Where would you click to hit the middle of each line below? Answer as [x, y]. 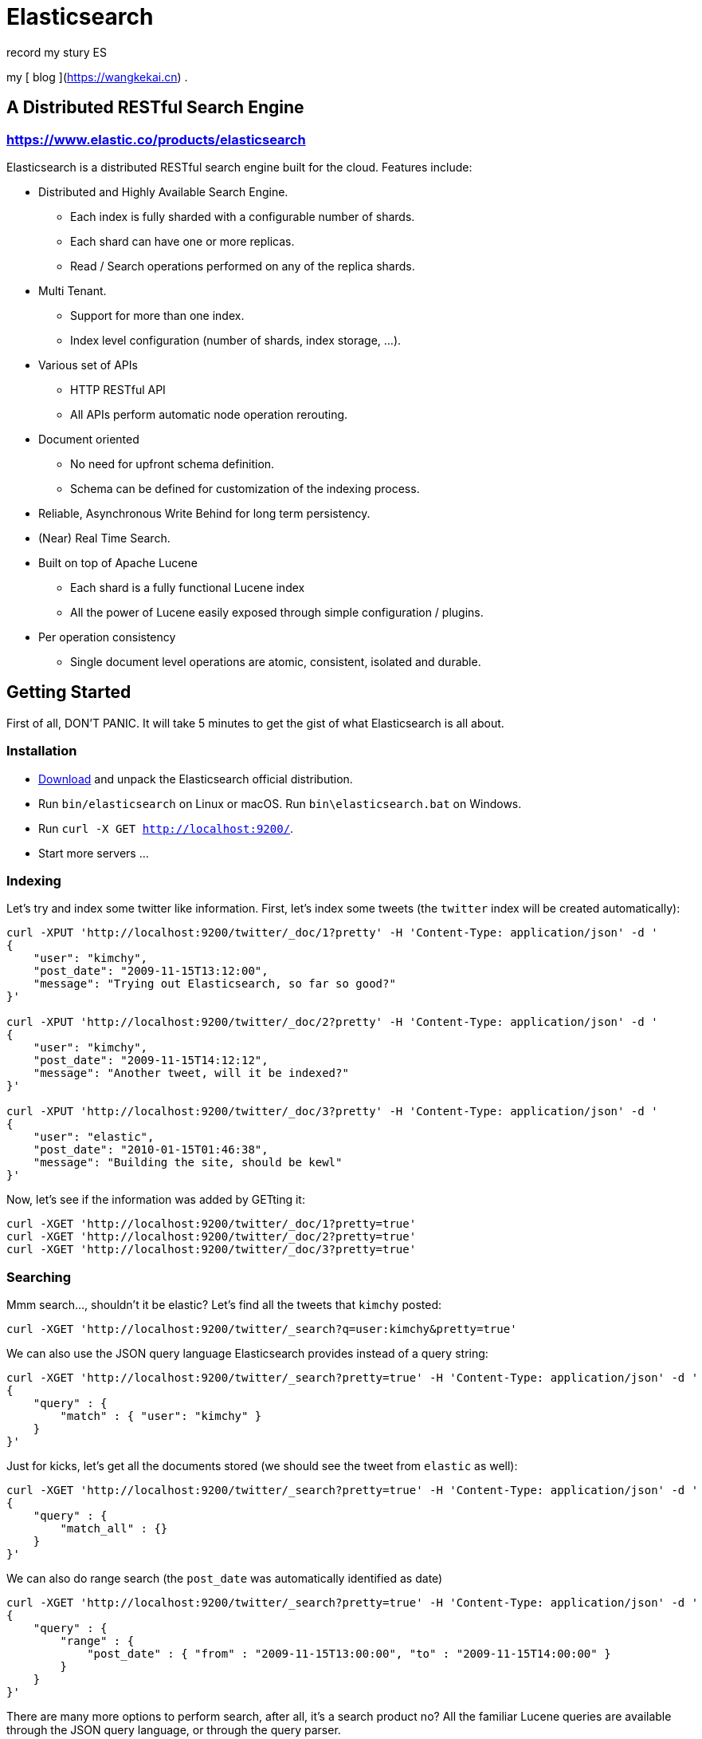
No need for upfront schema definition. [173, 463]
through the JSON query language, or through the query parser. [174, 1730]
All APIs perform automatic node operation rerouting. [209, 414]
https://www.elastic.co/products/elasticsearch [156, 139]
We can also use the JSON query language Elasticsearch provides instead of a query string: [247, 1354]
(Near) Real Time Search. [104, 538]
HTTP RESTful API [118, 389]
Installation [42, 751]
